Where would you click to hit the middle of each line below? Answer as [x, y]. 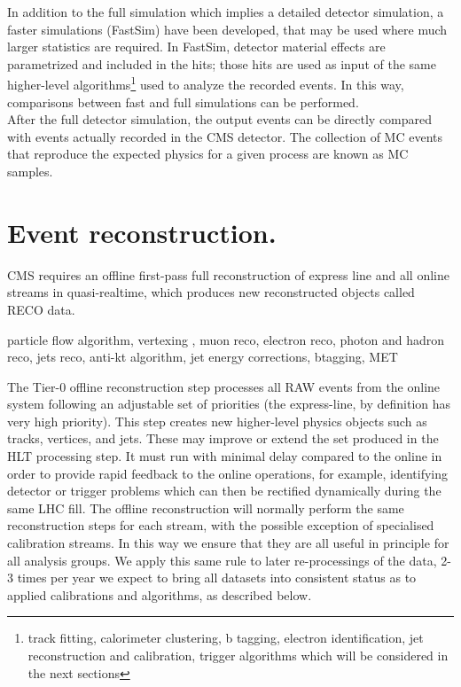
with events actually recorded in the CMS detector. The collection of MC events [225, 136]
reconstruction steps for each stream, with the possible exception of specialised [221, 525]
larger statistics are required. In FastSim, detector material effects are [196, 47]
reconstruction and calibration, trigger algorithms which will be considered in [238, 655]
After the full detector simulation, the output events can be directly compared [220, 119]
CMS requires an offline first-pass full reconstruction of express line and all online [228, 274]
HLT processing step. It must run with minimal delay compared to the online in [225, 456]
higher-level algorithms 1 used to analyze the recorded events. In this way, [206, 83]
